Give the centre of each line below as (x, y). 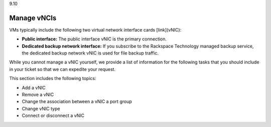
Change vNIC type (41, 108)
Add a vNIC (34, 87)
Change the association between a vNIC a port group (77, 101)
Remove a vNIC (38, 94)
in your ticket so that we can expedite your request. (62, 69)
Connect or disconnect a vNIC (53, 115)
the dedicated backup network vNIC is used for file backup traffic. (90, 53)
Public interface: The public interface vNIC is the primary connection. (94, 39)
